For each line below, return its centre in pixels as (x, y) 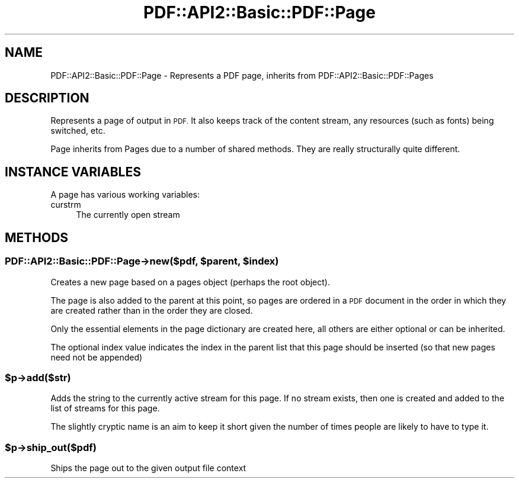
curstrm (66, 205)
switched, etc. (78, 131)
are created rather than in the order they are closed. (152, 310)
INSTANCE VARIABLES (73, 172)
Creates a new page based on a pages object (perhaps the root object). (190, 282)
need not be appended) (97, 357)
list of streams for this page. (105, 408)
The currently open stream (128, 215)
